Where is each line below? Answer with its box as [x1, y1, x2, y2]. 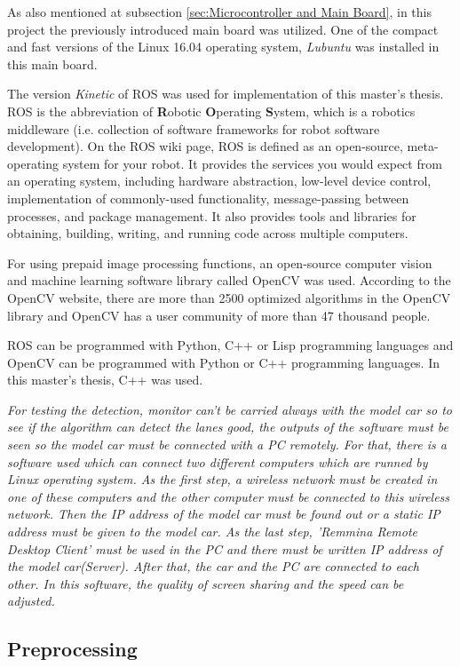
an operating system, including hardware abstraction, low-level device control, [7, 171, 432, 190]
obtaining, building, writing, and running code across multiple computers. [7, 224, 408, 242]
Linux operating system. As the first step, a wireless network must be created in [7, 470, 438, 488]
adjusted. [7, 592, 55, 610]
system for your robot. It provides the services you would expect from [62, 154, 442, 172]
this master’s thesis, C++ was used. [7, 370, 203, 389]
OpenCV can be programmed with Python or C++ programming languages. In [7, 353, 440, 371]
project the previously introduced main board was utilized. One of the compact [7, 20, 439, 38]
